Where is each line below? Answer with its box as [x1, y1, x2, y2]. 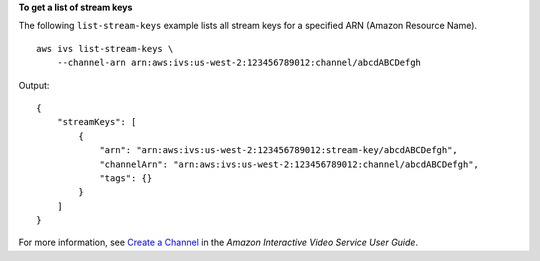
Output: [18, 79, 50, 91]
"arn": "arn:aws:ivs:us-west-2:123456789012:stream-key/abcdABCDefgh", [99, 145, 459, 156]
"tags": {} [99, 172, 153, 184]
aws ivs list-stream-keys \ [36, 43, 174, 54]
